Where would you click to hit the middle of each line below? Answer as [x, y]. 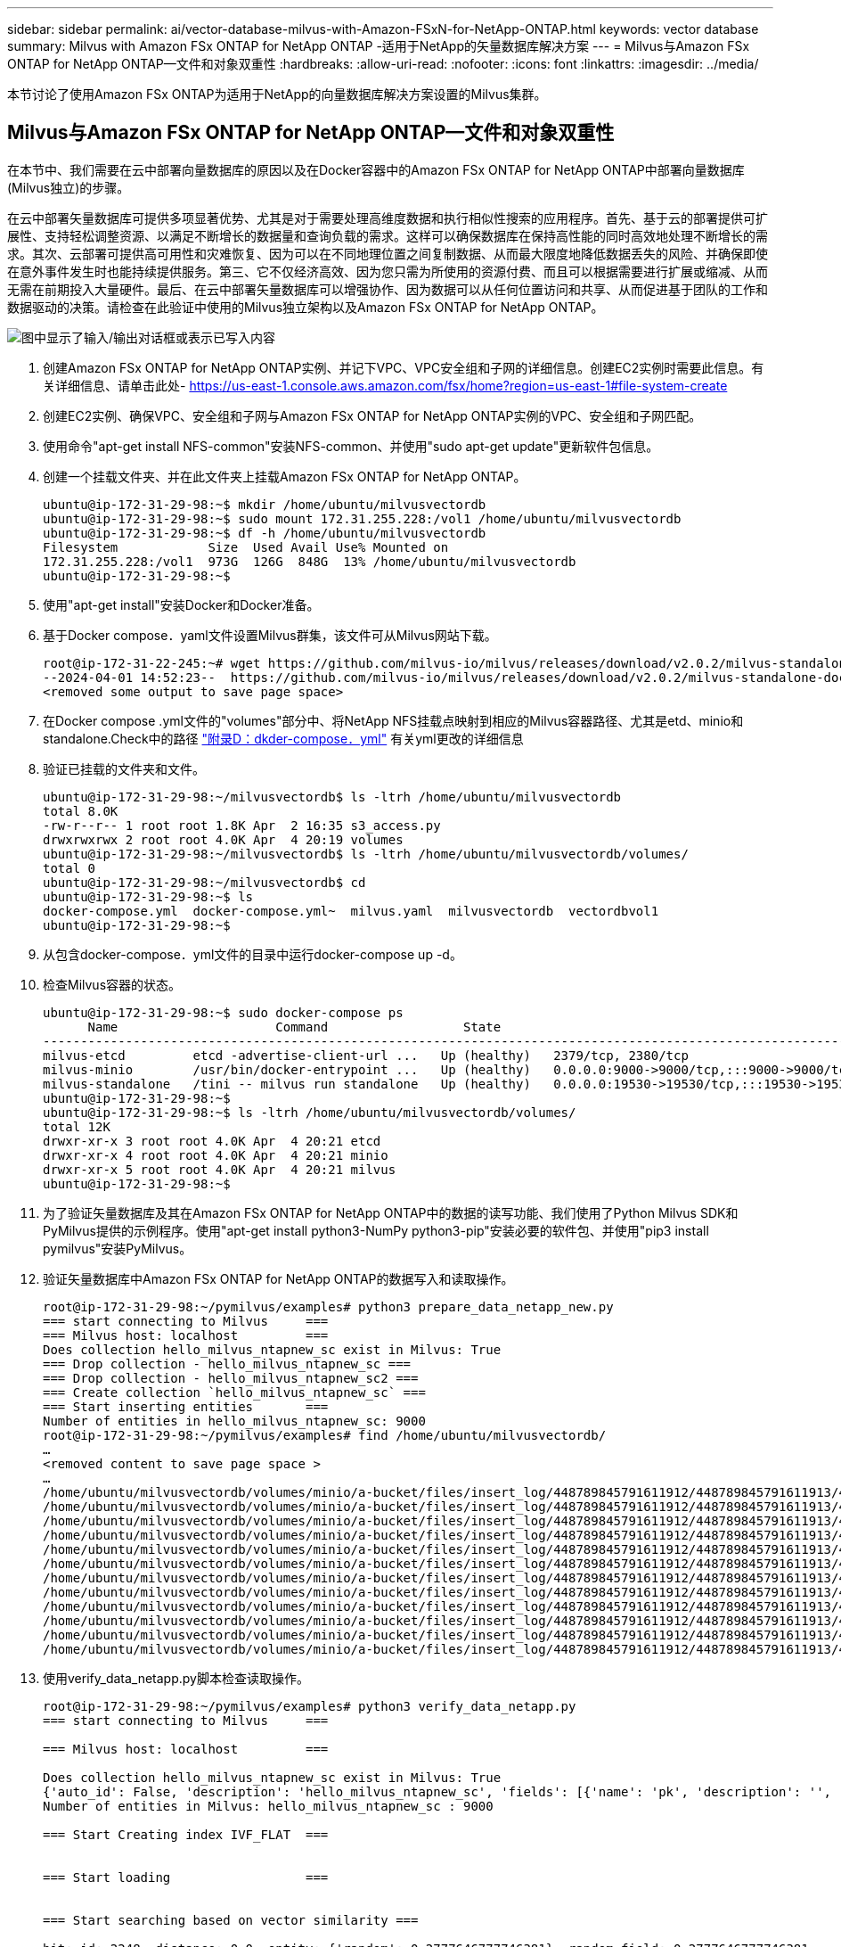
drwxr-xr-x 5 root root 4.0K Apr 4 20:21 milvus [220, 1169]
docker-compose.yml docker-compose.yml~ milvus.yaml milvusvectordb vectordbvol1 [351, 911]
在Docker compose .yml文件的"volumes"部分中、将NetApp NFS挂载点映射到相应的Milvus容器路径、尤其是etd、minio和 [393, 720]
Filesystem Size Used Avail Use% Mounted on [246, 547]
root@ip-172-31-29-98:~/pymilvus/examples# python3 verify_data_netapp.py [310, 1706]
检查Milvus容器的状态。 [112, 984]
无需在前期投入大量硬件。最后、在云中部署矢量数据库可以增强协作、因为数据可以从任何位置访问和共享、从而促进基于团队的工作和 [388, 289]
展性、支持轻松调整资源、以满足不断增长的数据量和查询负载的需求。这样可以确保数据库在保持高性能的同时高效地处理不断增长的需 [388, 235]
